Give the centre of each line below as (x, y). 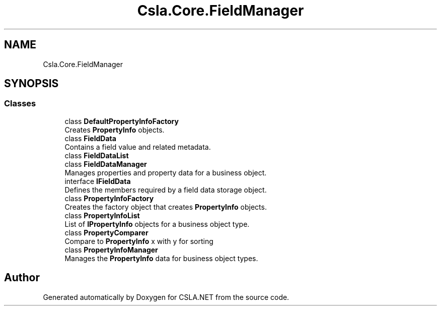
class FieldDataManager (106, 164)
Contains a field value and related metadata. (138, 147)
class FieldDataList (97, 155)
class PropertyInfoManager (111, 250)
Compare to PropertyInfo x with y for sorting (139, 241)
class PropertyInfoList (102, 215)
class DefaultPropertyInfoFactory (122, 121)
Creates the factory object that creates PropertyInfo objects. (166, 207)
